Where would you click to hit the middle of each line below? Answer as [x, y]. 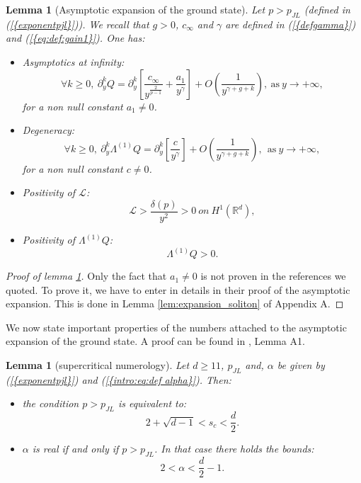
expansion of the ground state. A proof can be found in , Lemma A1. [155, 341]
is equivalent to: [152, 403]
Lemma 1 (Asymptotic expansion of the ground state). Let [136, 9]
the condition [51, 403]
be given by [301, 365]
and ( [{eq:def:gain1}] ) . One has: [75, 38]
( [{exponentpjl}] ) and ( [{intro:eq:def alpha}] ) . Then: [119, 379]
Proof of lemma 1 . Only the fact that [86, 276]
